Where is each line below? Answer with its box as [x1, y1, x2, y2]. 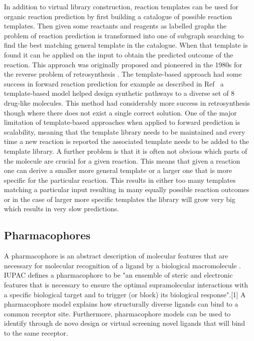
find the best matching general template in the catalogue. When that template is [4, 40, 248, 50]
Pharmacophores [4, 227, 91, 243]
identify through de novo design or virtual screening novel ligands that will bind [4, 318, 245, 328]
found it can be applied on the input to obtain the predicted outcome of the [4, 49, 233, 59]
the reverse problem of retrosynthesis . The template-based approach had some [4, 69, 242, 79]
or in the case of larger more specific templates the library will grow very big [4, 194, 235, 204]
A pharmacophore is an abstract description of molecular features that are [4, 251, 228, 261]
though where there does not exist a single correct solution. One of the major [4, 107, 237, 117]
